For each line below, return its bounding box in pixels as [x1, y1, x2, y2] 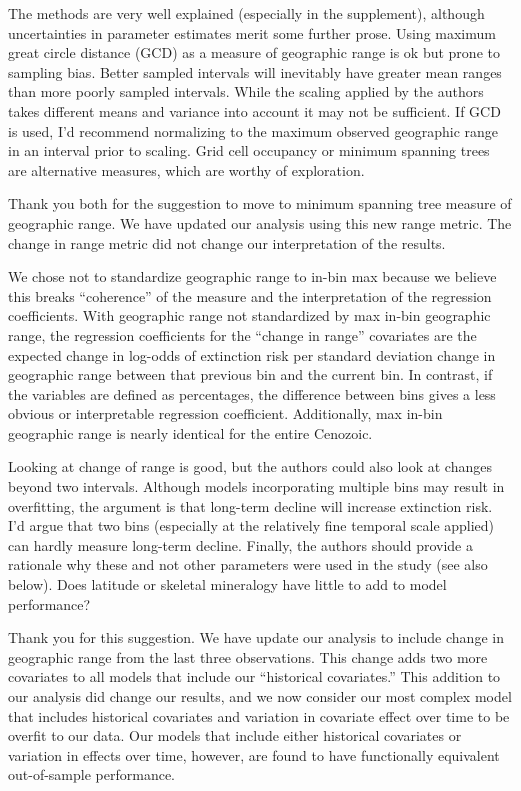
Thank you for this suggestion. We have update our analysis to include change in [8, 627, 504, 648]
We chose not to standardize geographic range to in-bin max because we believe [8, 266, 497, 287]
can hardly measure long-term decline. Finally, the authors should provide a [8, 534, 473, 555]
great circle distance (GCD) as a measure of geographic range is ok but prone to [8, 42, 500, 63]
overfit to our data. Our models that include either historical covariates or [8, 725, 462, 746]
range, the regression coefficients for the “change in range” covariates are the [8, 324, 477, 345]
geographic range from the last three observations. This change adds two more [8, 646, 488, 667]
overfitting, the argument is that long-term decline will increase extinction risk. [8, 495, 493, 516]
